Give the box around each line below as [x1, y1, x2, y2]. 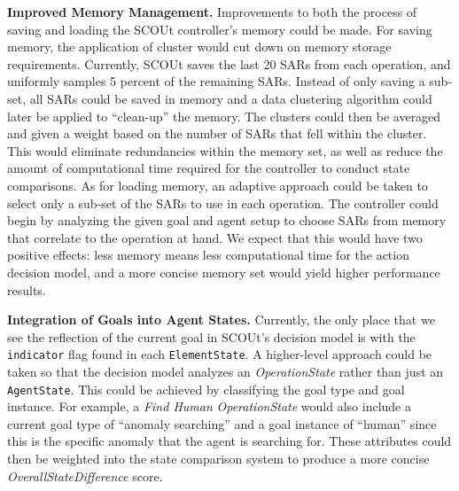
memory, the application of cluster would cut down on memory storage [7, 37, 392, 56]
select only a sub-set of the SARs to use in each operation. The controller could [7, 193, 439, 212]
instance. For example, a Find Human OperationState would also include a [7, 397, 411, 416]
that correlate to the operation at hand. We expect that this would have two [7, 228, 423, 246]
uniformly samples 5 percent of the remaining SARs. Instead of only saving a [7, 72, 425, 90]
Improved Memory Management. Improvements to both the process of [7, 3, 417, 20]
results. [7, 280, 46, 299]
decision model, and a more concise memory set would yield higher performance [7, 262, 440, 281]
